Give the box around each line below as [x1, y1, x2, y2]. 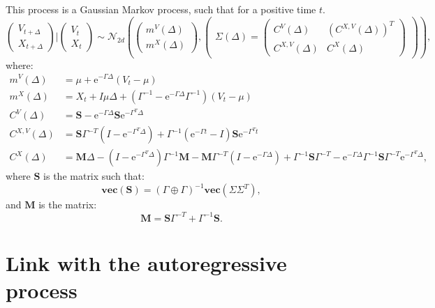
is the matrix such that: [43, 169, 145, 183]
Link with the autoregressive [6, 248, 287, 277]
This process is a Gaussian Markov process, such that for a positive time [6, 2, 316, 16]
